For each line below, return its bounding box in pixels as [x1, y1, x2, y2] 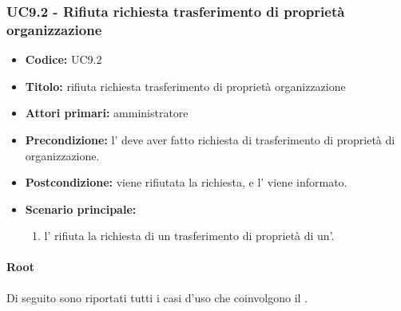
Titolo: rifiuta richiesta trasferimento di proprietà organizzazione [25, 77, 346, 94]
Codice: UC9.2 [25, 51, 102, 68]
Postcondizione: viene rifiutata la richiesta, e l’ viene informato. [25, 174, 347, 191]
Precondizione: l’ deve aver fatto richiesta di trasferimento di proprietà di [25, 131, 395, 148]
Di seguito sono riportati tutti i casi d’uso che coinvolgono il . [6, 289, 308, 305]
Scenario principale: [25, 200, 137, 217]
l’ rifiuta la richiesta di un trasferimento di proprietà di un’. [44, 227, 335, 244]
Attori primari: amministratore [25, 104, 189, 121]
